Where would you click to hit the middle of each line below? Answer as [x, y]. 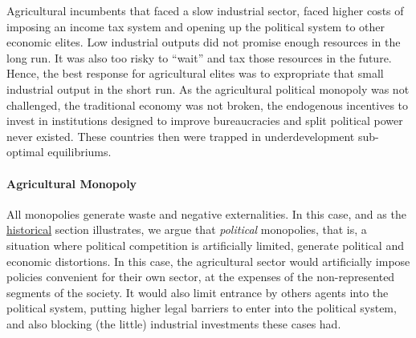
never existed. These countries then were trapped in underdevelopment [181, 136]
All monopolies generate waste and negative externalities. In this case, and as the [206, 213]
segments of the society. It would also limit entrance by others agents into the [198, 292]
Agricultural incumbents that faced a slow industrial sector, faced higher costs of [205, 10]
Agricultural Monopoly [72, 183]
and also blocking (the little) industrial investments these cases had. [174, 323]
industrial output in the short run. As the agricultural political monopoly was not [208, 89]
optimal [25, 152]
